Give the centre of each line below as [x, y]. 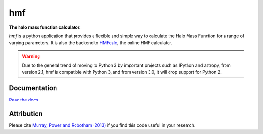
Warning [31, 56]
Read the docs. [24, 100]
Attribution [26, 114]
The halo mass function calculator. [45, 27]
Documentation [33, 88]
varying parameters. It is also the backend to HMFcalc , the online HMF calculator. [91, 43]
